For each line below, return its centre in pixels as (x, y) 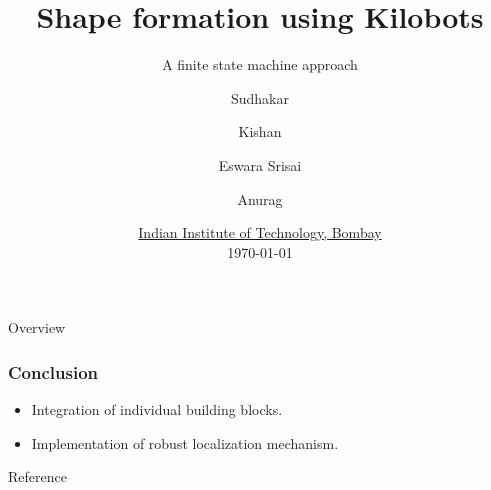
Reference (37, 476)
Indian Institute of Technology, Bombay (260, 232)
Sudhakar (260, 97)
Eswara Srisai (260, 164)
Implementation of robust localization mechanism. (185, 442)
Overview (37, 327)
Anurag (260, 198)
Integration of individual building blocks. (157, 409)
